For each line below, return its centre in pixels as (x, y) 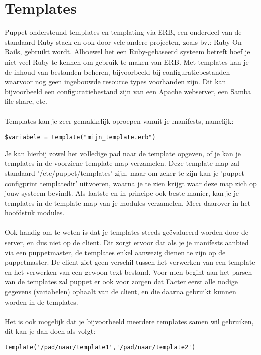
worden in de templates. (41, 301)
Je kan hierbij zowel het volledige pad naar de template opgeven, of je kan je (123, 153)
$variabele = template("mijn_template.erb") (80, 137)
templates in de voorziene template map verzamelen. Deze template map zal (122, 163)
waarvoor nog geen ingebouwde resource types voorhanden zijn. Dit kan (115, 81)
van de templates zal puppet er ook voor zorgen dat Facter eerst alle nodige (121, 282)
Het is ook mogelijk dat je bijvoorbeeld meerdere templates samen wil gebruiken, (129, 321)
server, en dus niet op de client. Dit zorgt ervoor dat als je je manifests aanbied (127, 242)
